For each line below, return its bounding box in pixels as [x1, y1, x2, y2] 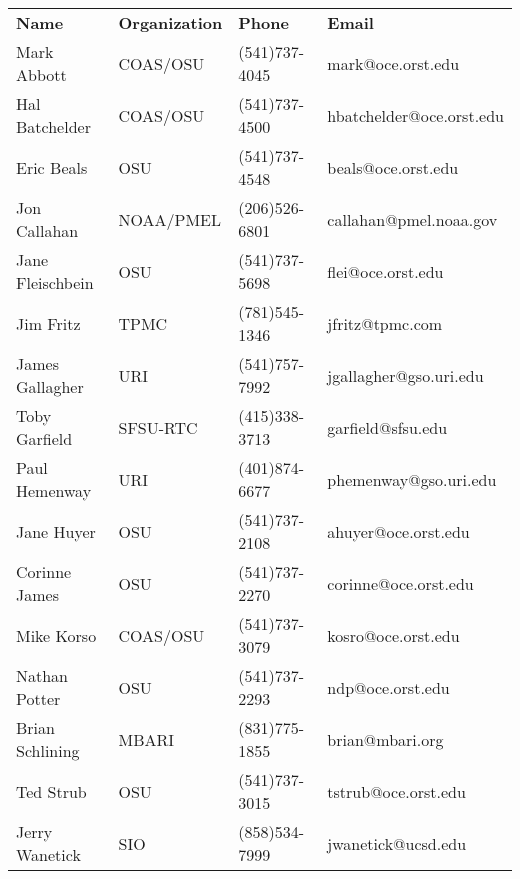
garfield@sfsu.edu [327, 415, 448, 439]
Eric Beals [16, 155, 88, 179]
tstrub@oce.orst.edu [327, 779, 466, 803]
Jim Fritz [16, 311, 81, 335]
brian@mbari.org [327, 727, 444, 751]
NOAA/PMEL [118, 207, 221, 231]
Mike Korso [16, 623, 97, 647]
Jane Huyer [16, 519, 96, 543]
